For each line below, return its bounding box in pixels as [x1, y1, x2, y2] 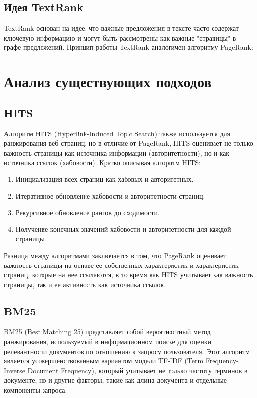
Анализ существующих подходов [4, 71, 212, 91]
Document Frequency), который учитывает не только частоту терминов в [27, 365, 248, 375]
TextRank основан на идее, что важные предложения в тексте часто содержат [4, 23, 239, 33]
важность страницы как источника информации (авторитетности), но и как [4, 147, 230, 158]
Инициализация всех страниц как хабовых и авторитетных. [15, 174, 194, 184]
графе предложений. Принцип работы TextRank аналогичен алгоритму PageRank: [4, 42, 253, 52]
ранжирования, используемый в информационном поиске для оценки [4, 336, 212, 347]
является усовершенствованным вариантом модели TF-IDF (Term [4, 355, 204, 366]
